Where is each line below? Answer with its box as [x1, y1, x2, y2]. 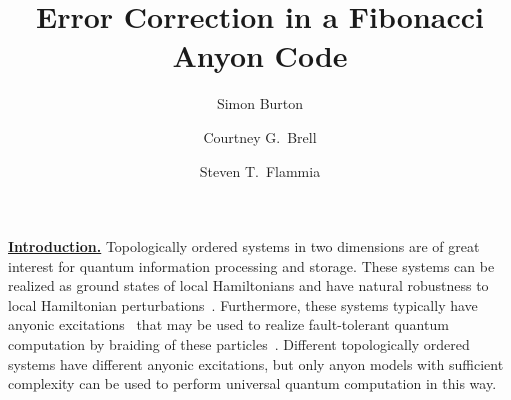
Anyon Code [172, 35, 348, 76]
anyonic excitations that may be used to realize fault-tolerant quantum [8, 314, 449, 335]
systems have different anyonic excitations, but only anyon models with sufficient [8, 353, 504, 374]
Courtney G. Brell [203, 126, 317, 147]
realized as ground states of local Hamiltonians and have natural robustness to [8, 275, 489, 296]
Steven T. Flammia [199, 160, 321, 181]
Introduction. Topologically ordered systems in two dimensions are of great [8, 236, 480, 257]
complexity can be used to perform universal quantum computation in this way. [8, 373, 497, 394]
